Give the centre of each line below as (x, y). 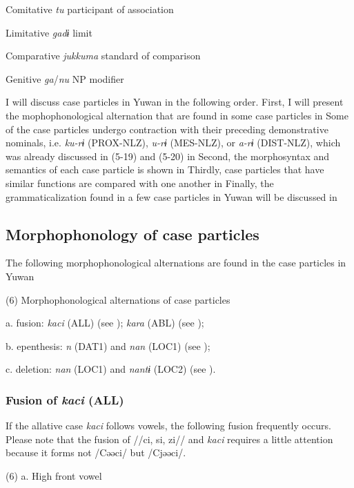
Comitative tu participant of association (90, 9)
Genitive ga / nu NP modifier (65, 78)
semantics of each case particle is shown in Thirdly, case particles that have (165, 169)
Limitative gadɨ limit (49, 32)
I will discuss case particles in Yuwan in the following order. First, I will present (175, 102)
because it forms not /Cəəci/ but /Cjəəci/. (96, 452)
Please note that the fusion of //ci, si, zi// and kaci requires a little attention (169, 439)
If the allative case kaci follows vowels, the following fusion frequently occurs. (169, 426)
